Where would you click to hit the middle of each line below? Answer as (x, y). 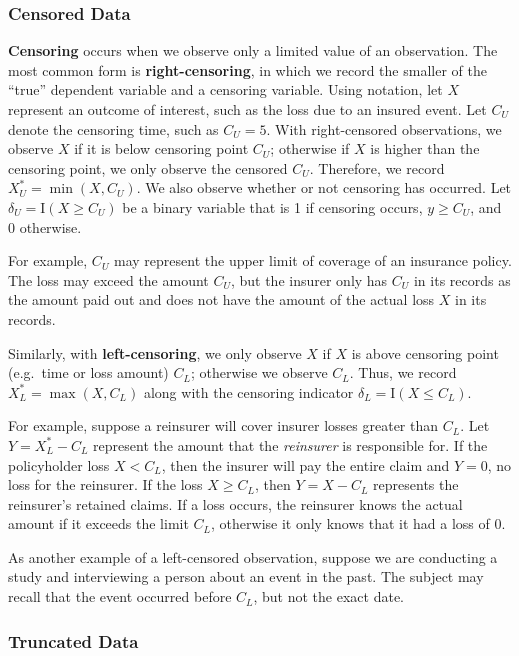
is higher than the (425, 148)
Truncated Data (73, 640)
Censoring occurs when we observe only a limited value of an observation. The (253, 50)
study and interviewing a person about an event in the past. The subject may (246, 576)
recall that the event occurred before (120, 596)
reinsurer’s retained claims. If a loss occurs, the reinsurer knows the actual (235, 503)
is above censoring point (425, 352)
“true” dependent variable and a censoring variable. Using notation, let (225, 89)
